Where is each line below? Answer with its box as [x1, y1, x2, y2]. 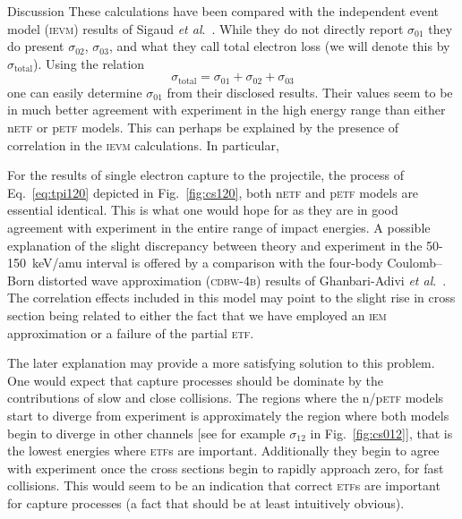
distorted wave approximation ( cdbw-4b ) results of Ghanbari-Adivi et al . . [38, 270, 447, 289]
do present [7, 37, 64, 55]
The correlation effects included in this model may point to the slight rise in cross [7, 288, 456, 307]
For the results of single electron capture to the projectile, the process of [7, 166, 404, 184]
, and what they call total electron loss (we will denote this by [108, 37, 450, 55]
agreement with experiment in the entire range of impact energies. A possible [7, 217, 431, 236]
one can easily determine [7, 82, 142, 101]
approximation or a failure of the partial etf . [7, 323, 254, 342]
